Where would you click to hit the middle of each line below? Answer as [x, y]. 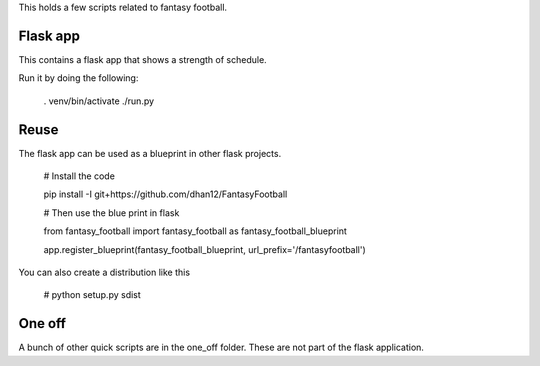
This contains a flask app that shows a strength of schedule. [142, 59]
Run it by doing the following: [78, 78]
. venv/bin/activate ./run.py [99, 101]
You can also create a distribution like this [104, 272]
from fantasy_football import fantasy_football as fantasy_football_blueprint [195, 231]
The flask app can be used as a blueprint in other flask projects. [150, 153]
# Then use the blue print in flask [111, 212]
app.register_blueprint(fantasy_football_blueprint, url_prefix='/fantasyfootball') [205, 249]
